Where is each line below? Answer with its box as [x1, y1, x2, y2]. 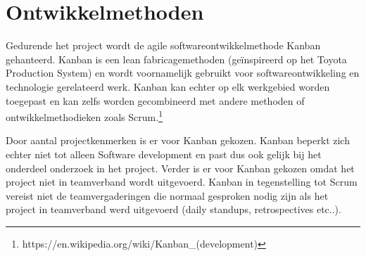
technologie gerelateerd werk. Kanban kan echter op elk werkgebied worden [6, 79, 330, 94]
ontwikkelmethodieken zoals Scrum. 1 [6, 108, 163, 124]
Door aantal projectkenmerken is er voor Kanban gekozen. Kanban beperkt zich [6, 133, 350, 148]
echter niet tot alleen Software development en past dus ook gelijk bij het [6, 146, 322, 161]
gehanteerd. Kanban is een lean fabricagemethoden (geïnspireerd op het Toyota [6, 51, 347, 66]
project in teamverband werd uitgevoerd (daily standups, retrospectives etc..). [6, 202, 341, 217]
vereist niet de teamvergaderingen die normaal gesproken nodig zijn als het [6, 188, 329, 203]
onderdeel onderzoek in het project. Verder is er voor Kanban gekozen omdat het [6, 160, 355, 175]
